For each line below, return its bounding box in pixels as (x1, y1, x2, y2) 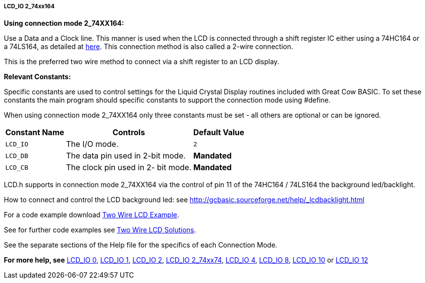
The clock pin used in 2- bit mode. (66, 162, 192, 173)
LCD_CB (5, 163, 28, 171)
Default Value (193, 127, 244, 138)
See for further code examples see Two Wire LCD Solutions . (4, 226, 196, 234)
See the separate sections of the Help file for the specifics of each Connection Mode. (4, 241, 277, 249)
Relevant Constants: (4, 72, 71, 81)
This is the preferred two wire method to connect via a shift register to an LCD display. (4, 57, 279, 66)
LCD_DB (5, 152, 28, 159)
